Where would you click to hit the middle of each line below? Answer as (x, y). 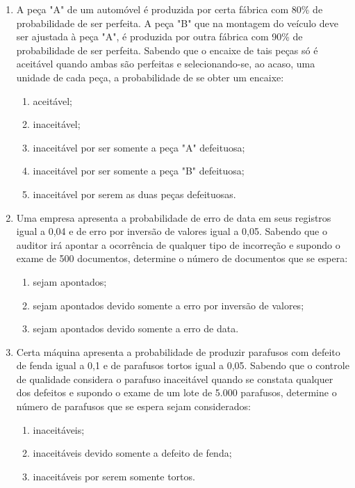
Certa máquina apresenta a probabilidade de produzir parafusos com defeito (178, 351)
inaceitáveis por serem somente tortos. (114, 476)
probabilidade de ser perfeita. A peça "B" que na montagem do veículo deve (177, 23)
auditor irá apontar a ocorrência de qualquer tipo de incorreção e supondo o (178, 244)
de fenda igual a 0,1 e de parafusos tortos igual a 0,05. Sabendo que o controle (183, 365)
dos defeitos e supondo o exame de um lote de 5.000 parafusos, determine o (176, 392)
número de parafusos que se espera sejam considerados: (133, 406)
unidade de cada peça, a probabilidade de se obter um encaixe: (150, 77)
